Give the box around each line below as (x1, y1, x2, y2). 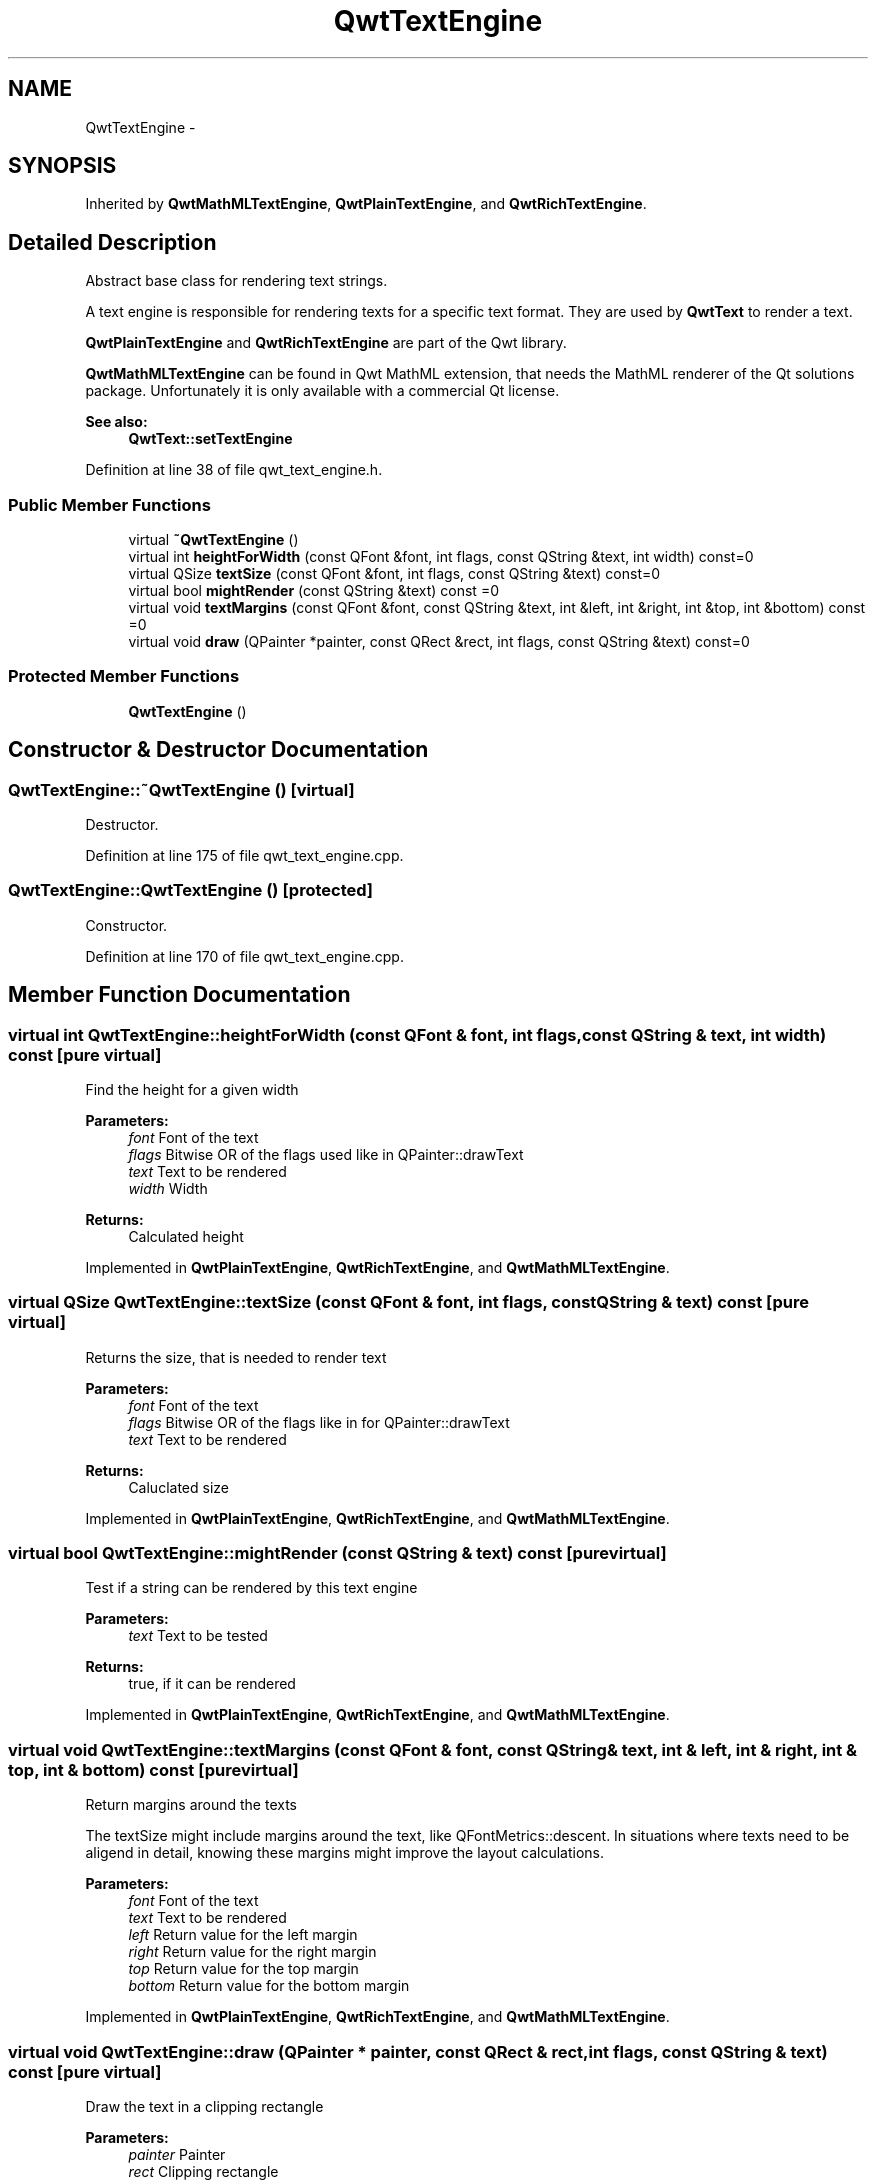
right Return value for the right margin (128, 1943, 377, 1961)
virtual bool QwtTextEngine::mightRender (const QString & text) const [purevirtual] (8, 1543, 667, 1564)
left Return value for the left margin (128, 1926, 358, 1944)
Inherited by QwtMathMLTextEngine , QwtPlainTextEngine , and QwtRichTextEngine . (85, 195, 647, 213)
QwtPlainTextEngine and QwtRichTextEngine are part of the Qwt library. (85, 334, 567, 352)
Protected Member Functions (8, 666, 240, 687)
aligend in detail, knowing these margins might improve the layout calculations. (85, 1844, 605, 1862)
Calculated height (128, 1227, 244, 1245)
